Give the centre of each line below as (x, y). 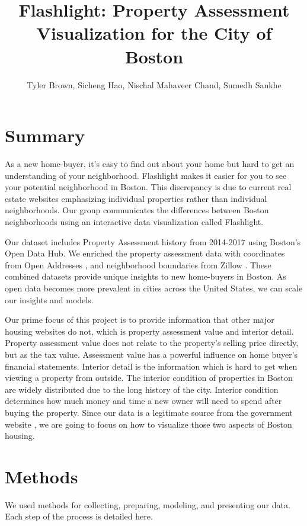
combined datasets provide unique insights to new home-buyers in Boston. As (145, 276)
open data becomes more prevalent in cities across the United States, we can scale (154, 288)
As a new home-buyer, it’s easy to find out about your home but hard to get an (150, 164)
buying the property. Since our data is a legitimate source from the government (149, 412)
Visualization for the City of (154, 33)
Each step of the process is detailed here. (79, 516)
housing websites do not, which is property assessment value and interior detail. (149, 331)
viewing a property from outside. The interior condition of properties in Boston (149, 378)
